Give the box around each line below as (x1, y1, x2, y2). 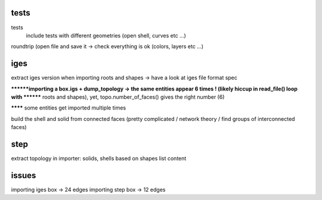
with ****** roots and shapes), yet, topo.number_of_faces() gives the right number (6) (11, 93, 225, 101)
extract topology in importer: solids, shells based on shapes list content (11, 155, 187, 162)
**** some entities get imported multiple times (11, 104, 126, 111)
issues (11, 170, 36, 180)
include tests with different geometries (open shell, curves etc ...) (26, 32, 186, 39)
